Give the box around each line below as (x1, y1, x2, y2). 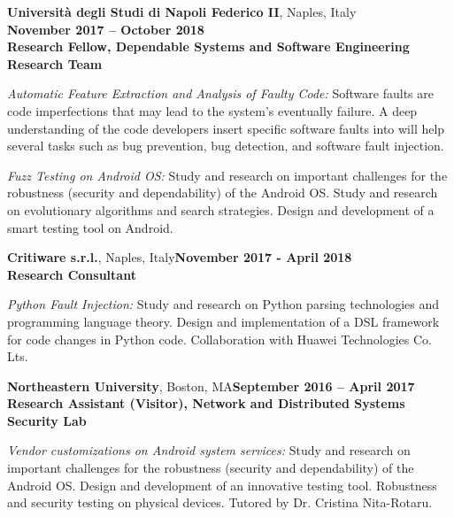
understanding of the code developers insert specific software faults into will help (7, 119, 445, 137)
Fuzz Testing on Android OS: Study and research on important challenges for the (7, 166, 448, 184)
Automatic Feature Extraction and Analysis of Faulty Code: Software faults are (7, 84, 434, 103)
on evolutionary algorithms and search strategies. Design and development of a (7, 200, 435, 219)
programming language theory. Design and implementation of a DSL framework (7, 312, 440, 330)
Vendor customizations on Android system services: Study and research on (7, 441, 411, 459)
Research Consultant (7, 265, 136, 283)
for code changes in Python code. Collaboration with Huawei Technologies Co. (7, 329, 432, 348)
